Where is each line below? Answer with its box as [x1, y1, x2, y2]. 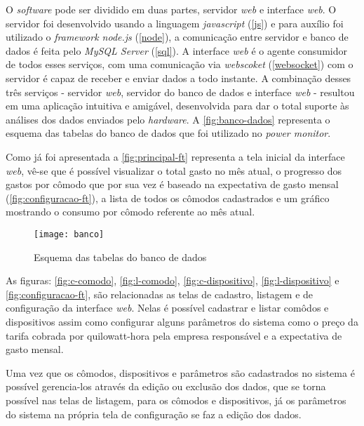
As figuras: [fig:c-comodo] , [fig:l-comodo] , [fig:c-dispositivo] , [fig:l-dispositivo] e [6, 273, 339, 288]
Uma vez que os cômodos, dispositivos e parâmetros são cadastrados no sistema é [6, 365, 355, 380]
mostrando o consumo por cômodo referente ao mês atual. [6, 204, 255, 219]
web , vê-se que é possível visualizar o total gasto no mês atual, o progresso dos [6, 163, 342, 178]
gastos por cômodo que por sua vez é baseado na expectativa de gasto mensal [6, 177, 339, 192]
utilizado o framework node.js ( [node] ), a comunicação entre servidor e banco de [6, 29, 349, 44]
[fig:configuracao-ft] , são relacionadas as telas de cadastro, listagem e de [6, 286, 314, 301]
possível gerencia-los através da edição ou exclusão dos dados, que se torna [6, 379, 326, 394]
